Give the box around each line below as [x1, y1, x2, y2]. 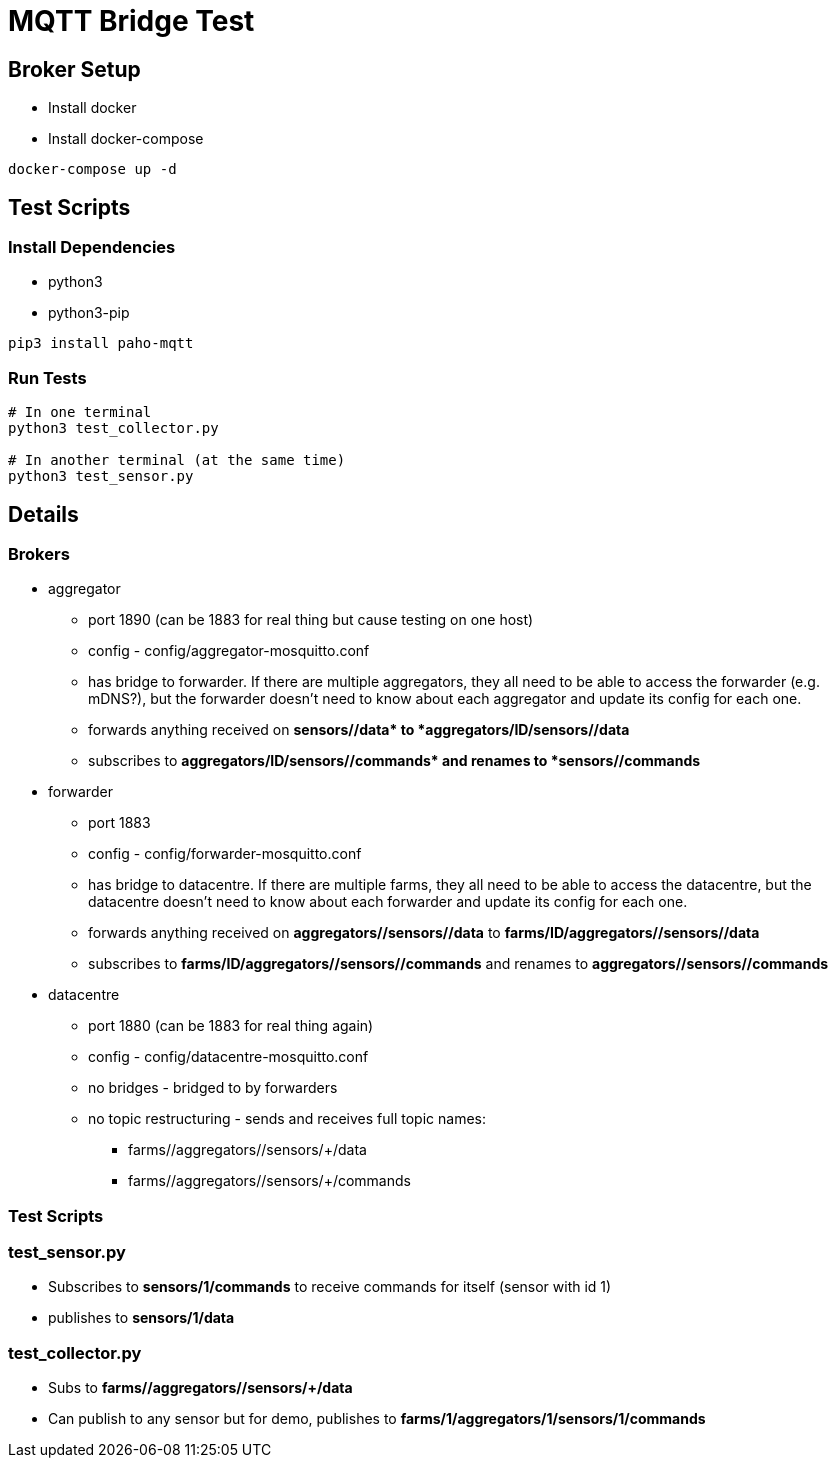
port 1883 [88, 814, 151, 832]
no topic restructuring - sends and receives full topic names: [88, 1110, 486, 1128]
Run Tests [8, 367, 87, 388]
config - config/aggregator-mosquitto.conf [88, 642, 370, 660]
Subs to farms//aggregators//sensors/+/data [48, 1379, 353, 1397]
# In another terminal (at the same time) [8, 452, 346, 469]
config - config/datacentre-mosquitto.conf [88, 1048, 369, 1066]
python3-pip [48, 304, 130, 322]
